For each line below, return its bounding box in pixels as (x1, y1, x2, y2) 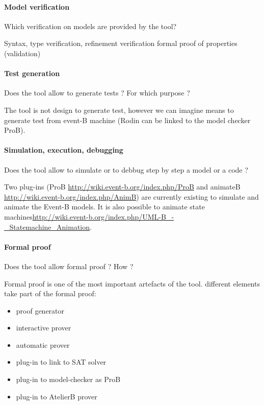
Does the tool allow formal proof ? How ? (4, 260, 134, 271)
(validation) (4, 47, 41, 58)
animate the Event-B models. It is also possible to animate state (4, 201, 205, 212)
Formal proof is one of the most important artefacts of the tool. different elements (4, 278, 260, 289)
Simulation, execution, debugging (4, 145, 123, 155)
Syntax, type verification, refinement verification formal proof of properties (4, 38, 237, 49)
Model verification (4, 1, 70, 12)
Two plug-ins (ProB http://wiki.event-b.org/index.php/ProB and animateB (4, 181, 241, 192)
